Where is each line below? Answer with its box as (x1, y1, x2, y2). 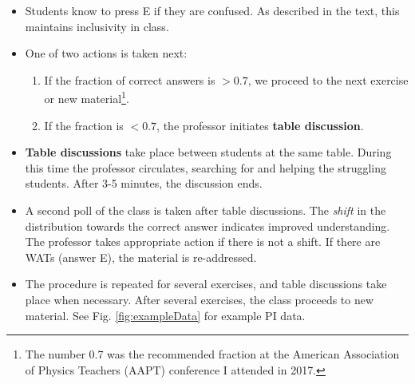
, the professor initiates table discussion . (156, 117, 364, 133)
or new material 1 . (44, 88, 129, 107)
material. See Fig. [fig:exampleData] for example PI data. (25, 307, 306, 323)
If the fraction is (44, 117, 124, 133)
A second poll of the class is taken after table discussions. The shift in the (25, 202, 386, 218)
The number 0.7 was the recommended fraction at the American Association (25, 346, 400, 362)
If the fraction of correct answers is (44, 71, 215, 88)
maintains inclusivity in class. (25, 18, 169, 34)
